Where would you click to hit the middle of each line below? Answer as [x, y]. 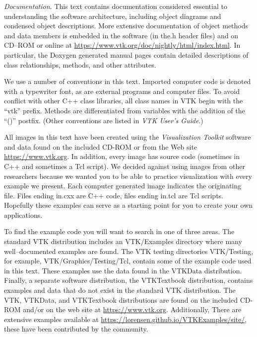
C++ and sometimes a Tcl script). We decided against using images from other [125, 166]
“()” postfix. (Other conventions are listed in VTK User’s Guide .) [104, 120]
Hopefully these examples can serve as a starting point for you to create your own [128, 205]
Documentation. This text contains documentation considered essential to [116, 6]
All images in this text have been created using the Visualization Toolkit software [128, 137]
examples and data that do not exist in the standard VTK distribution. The [120, 290]
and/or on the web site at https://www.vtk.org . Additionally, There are [132, 309]
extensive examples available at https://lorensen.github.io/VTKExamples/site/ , [126, 319]
